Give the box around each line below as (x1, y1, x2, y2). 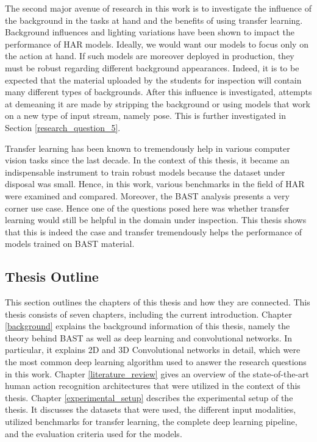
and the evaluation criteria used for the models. (5, 427, 182, 440)
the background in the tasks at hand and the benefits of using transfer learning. (5, 13, 303, 26)
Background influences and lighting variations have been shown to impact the (5, 26, 294, 38)
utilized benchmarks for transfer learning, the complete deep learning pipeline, (5, 415, 297, 428)
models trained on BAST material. (5, 237, 135, 250)
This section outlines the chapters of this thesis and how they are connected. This (5, 296, 310, 308)
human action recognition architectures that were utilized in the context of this (5, 379, 301, 392)
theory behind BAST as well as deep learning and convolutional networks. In (5, 331, 293, 344)
